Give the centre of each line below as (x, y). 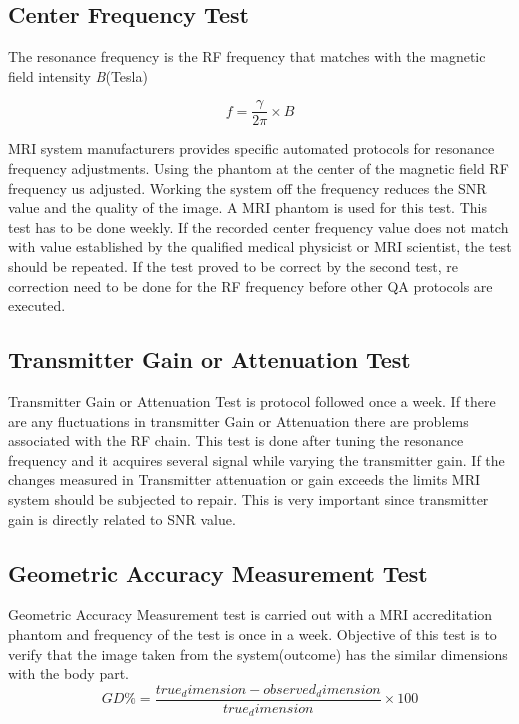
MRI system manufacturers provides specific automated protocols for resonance (251, 148)
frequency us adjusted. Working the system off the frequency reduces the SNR (247, 187)
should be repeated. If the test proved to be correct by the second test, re (233, 266)
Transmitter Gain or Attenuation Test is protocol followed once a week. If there (252, 401)
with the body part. (69, 673)
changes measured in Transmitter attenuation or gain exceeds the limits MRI (244, 479)
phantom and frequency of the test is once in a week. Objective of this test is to (252, 633)
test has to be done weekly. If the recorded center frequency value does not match (258, 226)
